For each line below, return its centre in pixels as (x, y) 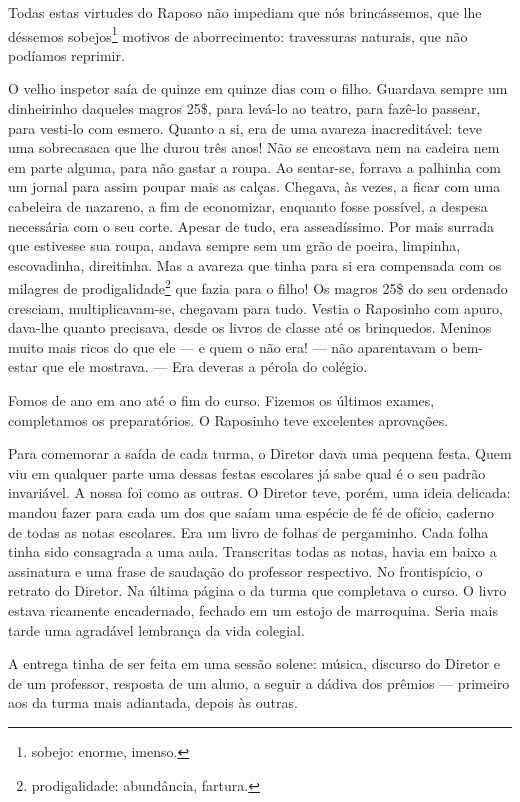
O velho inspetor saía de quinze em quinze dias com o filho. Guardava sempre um (258, 88)
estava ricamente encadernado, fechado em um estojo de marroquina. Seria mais (253, 609)
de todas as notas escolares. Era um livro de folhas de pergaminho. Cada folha (248, 531)
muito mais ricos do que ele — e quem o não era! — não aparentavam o (228, 346)
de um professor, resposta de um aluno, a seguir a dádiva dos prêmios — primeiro (259, 682)
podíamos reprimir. (66, 54)
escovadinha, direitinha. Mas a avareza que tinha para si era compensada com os (255, 264)
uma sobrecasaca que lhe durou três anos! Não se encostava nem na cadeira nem (254, 147)
